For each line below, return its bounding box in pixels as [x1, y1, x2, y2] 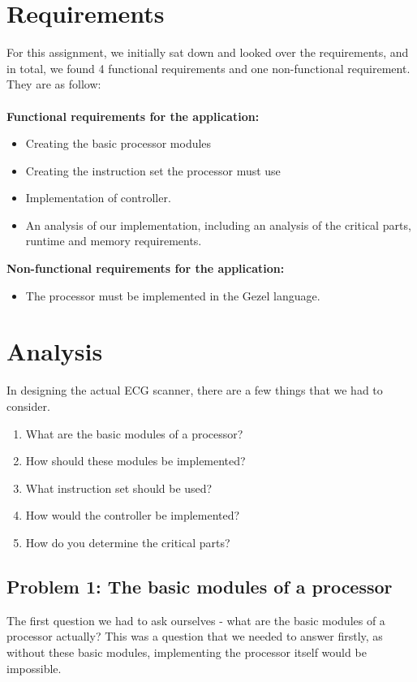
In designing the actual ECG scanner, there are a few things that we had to [6, 382, 383, 399]
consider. [6, 397, 50, 414]
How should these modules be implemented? [25, 452, 246, 469]
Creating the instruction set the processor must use [25, 162, 281, 179]
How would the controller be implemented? [25, 507, 240, 524]
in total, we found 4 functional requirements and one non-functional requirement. [6, 59, 411, 76]
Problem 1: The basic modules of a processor [6, 573, 393, 598]
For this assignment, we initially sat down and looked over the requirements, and [6, 44, 409, 61]
